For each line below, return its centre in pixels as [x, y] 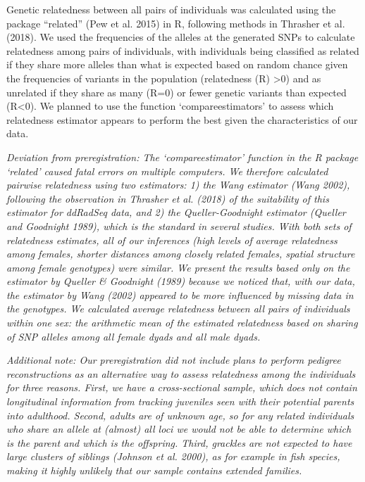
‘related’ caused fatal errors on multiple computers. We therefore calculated [167, 171]
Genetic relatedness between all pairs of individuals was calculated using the [171, 9]
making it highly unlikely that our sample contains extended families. [154, 470]
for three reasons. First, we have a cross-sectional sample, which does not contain [182, 387]
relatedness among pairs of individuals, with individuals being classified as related [183, 50]
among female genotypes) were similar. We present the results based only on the [178, 267]
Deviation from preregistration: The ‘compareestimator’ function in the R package [182, 157]
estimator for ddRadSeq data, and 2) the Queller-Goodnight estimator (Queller [176, 212]
